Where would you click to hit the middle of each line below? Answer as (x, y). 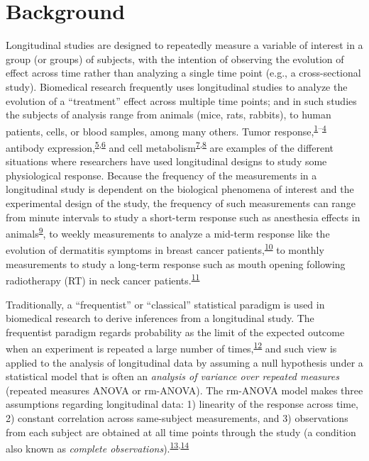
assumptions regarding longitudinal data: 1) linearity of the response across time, (182, 404)
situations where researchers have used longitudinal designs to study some (166, 161)
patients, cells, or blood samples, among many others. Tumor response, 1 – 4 (166, 130)
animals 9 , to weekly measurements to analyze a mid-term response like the (168, 232)
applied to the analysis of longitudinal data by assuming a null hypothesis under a (184, 362)
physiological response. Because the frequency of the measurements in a (161, 175)
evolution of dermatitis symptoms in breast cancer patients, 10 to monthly (165, 249)
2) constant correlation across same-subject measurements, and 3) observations (177, 417)
